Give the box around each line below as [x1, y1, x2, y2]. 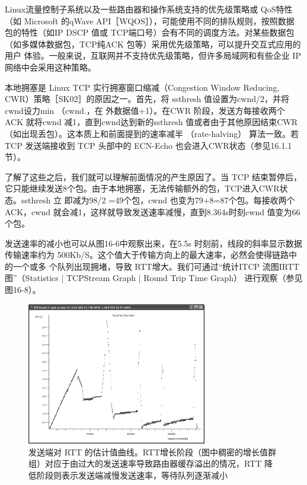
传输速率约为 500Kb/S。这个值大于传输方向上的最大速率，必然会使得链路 [5, 248, 289, 261]
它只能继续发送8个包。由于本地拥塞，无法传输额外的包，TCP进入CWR [5, 182, 280, 194]
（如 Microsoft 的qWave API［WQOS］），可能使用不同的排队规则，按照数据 [5, 14, 295, 27]
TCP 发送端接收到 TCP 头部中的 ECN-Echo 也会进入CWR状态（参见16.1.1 [5, 139, 292, 151]
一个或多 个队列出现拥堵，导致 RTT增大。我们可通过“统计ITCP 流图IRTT [12, 260, 300, 272]
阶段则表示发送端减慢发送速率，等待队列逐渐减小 [36, 468, 228, 481]
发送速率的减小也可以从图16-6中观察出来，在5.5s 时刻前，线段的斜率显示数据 [5, 237, 302, 249]
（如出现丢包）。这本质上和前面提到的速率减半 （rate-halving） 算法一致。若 [5, 127, 299, 139]
